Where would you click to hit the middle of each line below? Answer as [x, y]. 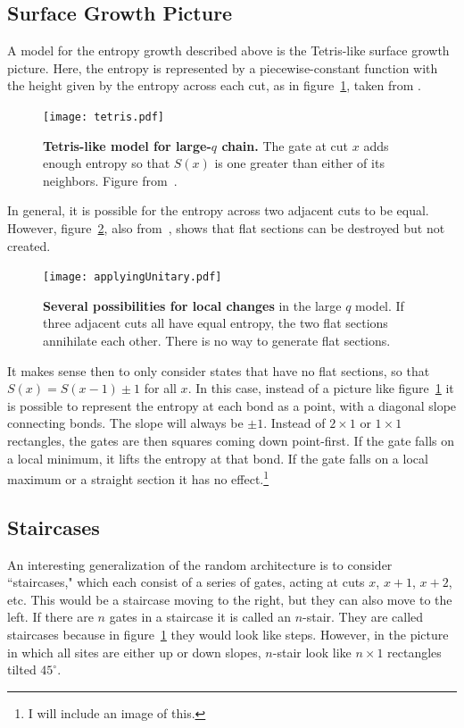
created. [29, 245]
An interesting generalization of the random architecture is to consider [200, 564]
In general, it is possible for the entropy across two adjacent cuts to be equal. [218, 210]
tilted [22, 669]
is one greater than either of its [299, 163]
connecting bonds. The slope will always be [125, 423]
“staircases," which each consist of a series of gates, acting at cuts [186, 582]
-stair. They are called [363, 617]
